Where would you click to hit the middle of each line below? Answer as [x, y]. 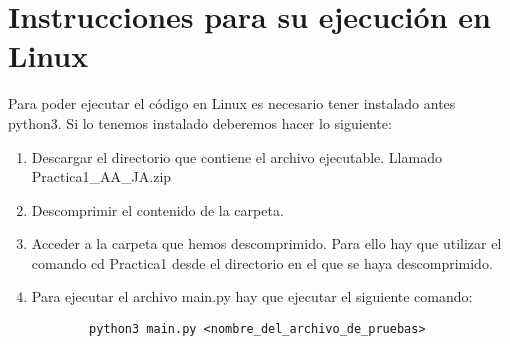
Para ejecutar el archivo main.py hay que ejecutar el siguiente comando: [252, 296]
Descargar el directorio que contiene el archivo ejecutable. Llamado [236, 156]
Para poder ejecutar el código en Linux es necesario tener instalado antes [232, 103]
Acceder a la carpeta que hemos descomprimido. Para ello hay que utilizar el [266, 243]
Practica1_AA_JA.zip [101, 176]
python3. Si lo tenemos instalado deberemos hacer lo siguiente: [200, 122]
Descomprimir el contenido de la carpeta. [157, 209]
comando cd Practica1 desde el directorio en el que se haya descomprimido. [262, 262]
